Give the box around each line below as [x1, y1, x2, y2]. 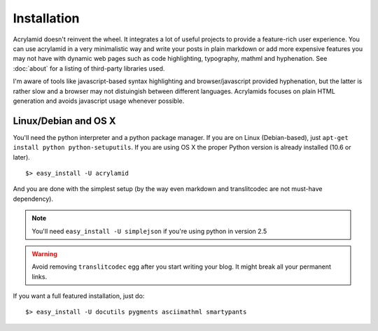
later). [13, 153, 31, 161]
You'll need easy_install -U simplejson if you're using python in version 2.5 [31, 227, 267, 235]
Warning [31, 249, 57, 258]
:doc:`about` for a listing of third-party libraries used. [13, 64, 165, 73]
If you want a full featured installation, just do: [13, 292, 145, 300]
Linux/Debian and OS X [13, 115, 116, 127]
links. [31, 272, 48, 281]
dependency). [13, 195, 54, 203]
